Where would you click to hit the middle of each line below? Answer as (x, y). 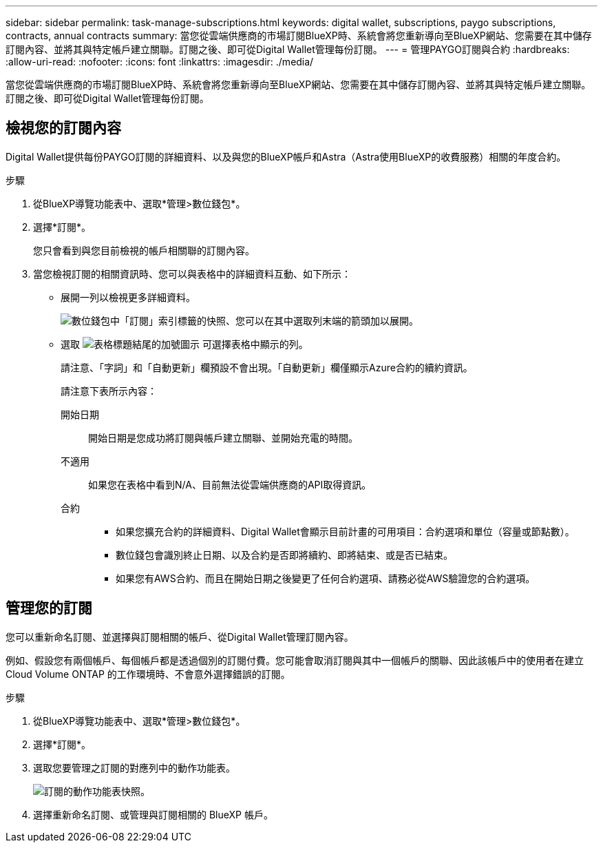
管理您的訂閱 (49, 608)
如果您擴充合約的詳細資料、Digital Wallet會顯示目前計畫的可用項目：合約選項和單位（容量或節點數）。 (345, 531)
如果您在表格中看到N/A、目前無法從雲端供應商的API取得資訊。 (230, 484)
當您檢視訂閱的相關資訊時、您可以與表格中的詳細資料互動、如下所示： (192, 273)
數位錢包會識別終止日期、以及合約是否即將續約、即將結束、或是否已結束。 (284, 555)
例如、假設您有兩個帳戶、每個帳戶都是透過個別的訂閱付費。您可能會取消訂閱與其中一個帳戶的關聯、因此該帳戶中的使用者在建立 (295, 660)
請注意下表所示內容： (109, 391)
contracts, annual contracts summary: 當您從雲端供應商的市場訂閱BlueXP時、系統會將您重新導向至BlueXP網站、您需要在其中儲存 (299, 35)
